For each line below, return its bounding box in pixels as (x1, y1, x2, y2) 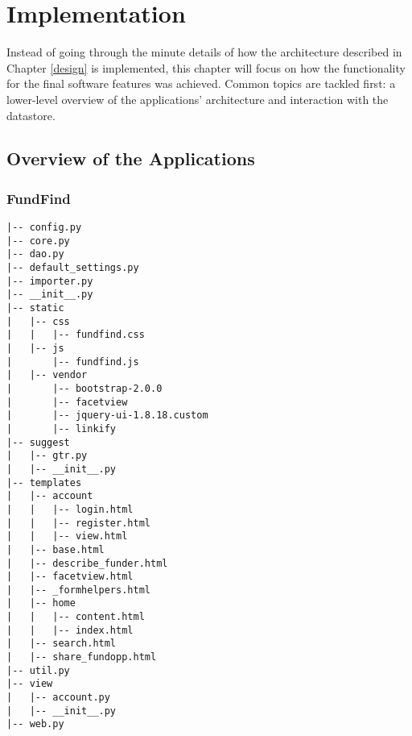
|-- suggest (6, 436, 70, 448)
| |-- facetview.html (6, 571, 134, 583)
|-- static (6, 302, 64, 314)
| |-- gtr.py (6, 450, 88, 462)
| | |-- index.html (6, 624, 134, 636)
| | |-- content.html (6, 611, 145, 623)
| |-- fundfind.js (6, 356, 139, 368)
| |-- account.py (6, 692, 110, 704)
